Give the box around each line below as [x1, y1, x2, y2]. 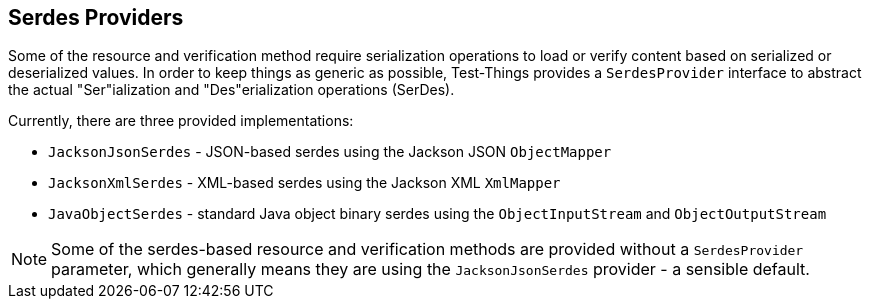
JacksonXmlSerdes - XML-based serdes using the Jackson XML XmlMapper [48, 174, 561, 192]
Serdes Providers [8, 5, 184, 30]
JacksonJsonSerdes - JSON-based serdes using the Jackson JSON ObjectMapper [48, 143, 612, 161]
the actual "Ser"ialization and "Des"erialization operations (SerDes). [8, 81, 455, 99]
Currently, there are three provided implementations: [8, 112, 354, 130]
